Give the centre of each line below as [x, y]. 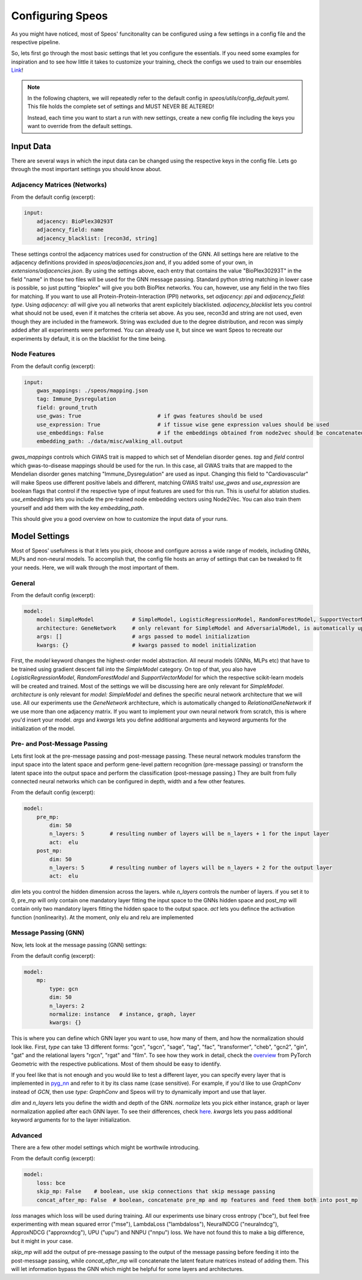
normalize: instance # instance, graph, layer [122, 1014]
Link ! [17, 70]
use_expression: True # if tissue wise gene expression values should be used [183, 424]
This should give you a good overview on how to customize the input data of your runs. [119, 519]
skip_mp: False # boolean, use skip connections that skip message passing [156, 1191]
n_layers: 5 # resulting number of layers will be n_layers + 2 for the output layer [191, 868]
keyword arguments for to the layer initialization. [71, 1120]
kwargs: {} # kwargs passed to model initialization [146, 645]
